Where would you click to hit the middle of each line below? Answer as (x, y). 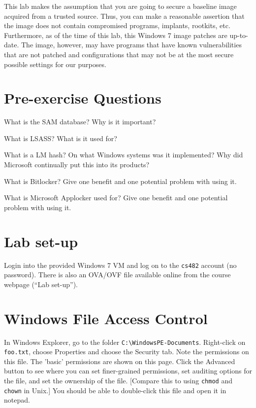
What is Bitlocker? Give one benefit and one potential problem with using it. (120, 181)
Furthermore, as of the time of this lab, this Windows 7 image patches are (116, 35)
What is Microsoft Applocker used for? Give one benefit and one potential (116, 198)
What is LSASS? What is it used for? (61, 138)
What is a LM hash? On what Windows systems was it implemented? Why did (124, 155)
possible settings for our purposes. (55, 64)
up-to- (239, 35)
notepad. (17, 400)
